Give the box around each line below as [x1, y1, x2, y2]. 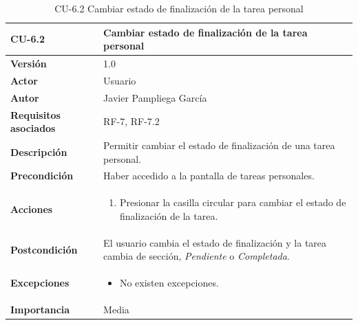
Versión [10, 56, 47, 71]
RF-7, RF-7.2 [103, 114, 160, 128]
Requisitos [10, 107, 61, 122]
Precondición [10, 168, 74, 183]
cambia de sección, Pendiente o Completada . [103, 249, 290, 263]
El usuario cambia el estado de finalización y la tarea [103, 235, 327, 249]
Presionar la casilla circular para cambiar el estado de [119, 195, 346, 210]
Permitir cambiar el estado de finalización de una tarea [103, 138, 335, 152]
